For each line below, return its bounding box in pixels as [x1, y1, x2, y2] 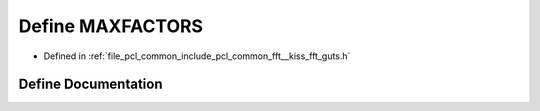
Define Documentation [18, 76, 163, 93]
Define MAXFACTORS [18, 15, 204, 37]
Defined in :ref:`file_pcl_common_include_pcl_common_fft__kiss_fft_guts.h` [43, 50, 351, 62]
